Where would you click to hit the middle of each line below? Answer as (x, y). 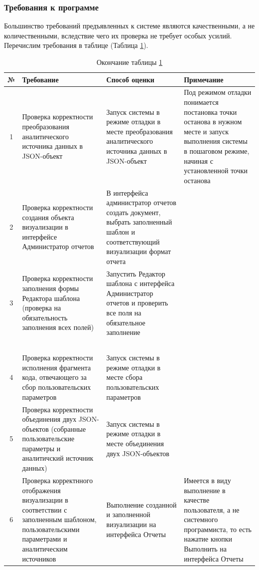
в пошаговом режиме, (217, 151)
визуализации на (131, 524)
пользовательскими (51, 529)
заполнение (123, 332)
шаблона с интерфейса (140, 283)
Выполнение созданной (141, 504)
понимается (201, 102)
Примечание (204, 79)
